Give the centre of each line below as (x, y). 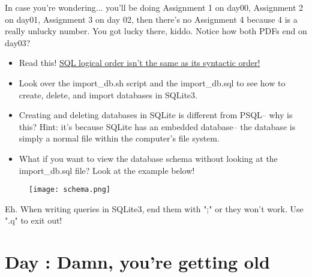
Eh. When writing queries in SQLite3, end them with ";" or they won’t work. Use (154, 208)
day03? (18, 42)
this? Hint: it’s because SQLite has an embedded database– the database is (157, 126)
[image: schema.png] (70, 190)
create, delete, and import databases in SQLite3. (108, 94)
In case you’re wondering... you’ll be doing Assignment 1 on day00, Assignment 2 (154, 7)
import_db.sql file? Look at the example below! (107, 170)
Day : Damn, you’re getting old (137, 262)
